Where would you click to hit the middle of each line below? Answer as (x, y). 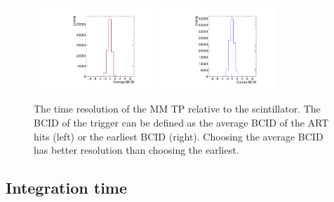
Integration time (67, 188)
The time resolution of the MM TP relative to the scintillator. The (177, 109)
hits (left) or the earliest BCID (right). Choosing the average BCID (179, 136)
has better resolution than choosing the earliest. (136, 150)
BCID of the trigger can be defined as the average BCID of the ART (181, 123)
